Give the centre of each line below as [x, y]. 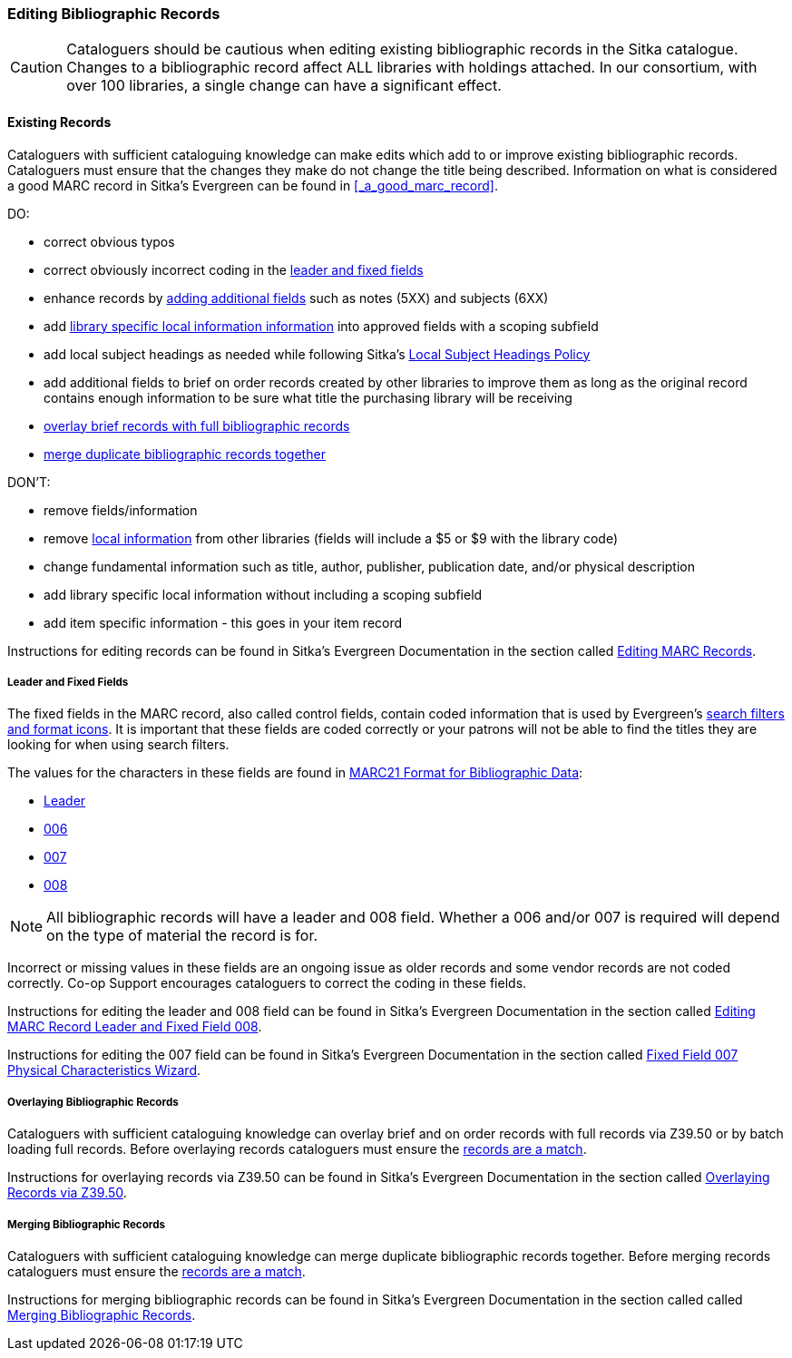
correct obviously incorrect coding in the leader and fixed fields [234, 269]
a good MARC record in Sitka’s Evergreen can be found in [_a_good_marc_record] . [253, 185]
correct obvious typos [109, 241]
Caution [37, 68]
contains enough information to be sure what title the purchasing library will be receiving [308, 397]
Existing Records [59, 122]
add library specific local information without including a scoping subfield [263, 594]
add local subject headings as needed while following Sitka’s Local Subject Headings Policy [317, 354]
